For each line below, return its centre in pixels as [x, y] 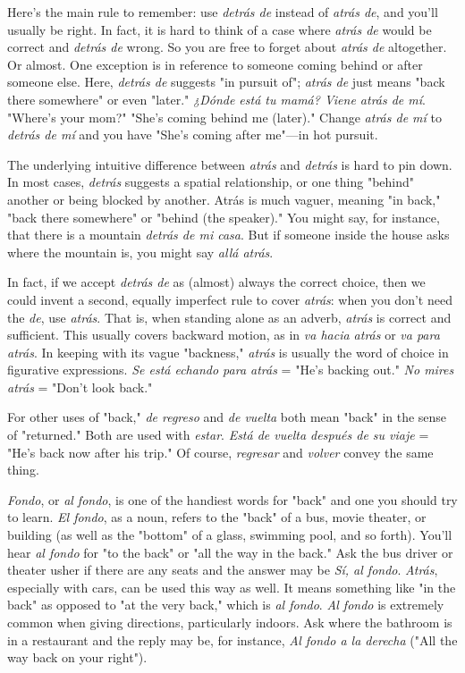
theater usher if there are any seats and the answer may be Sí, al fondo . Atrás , [223, 570]
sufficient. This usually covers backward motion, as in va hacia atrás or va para [224, 335]
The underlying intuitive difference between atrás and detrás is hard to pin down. [230, 164]
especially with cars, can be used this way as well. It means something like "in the [232, 587]
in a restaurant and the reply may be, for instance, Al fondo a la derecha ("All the [232, 639]
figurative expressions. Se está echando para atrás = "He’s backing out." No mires [231, 370]
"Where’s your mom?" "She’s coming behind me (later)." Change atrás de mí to [224, 117]
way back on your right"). [77, 657]
